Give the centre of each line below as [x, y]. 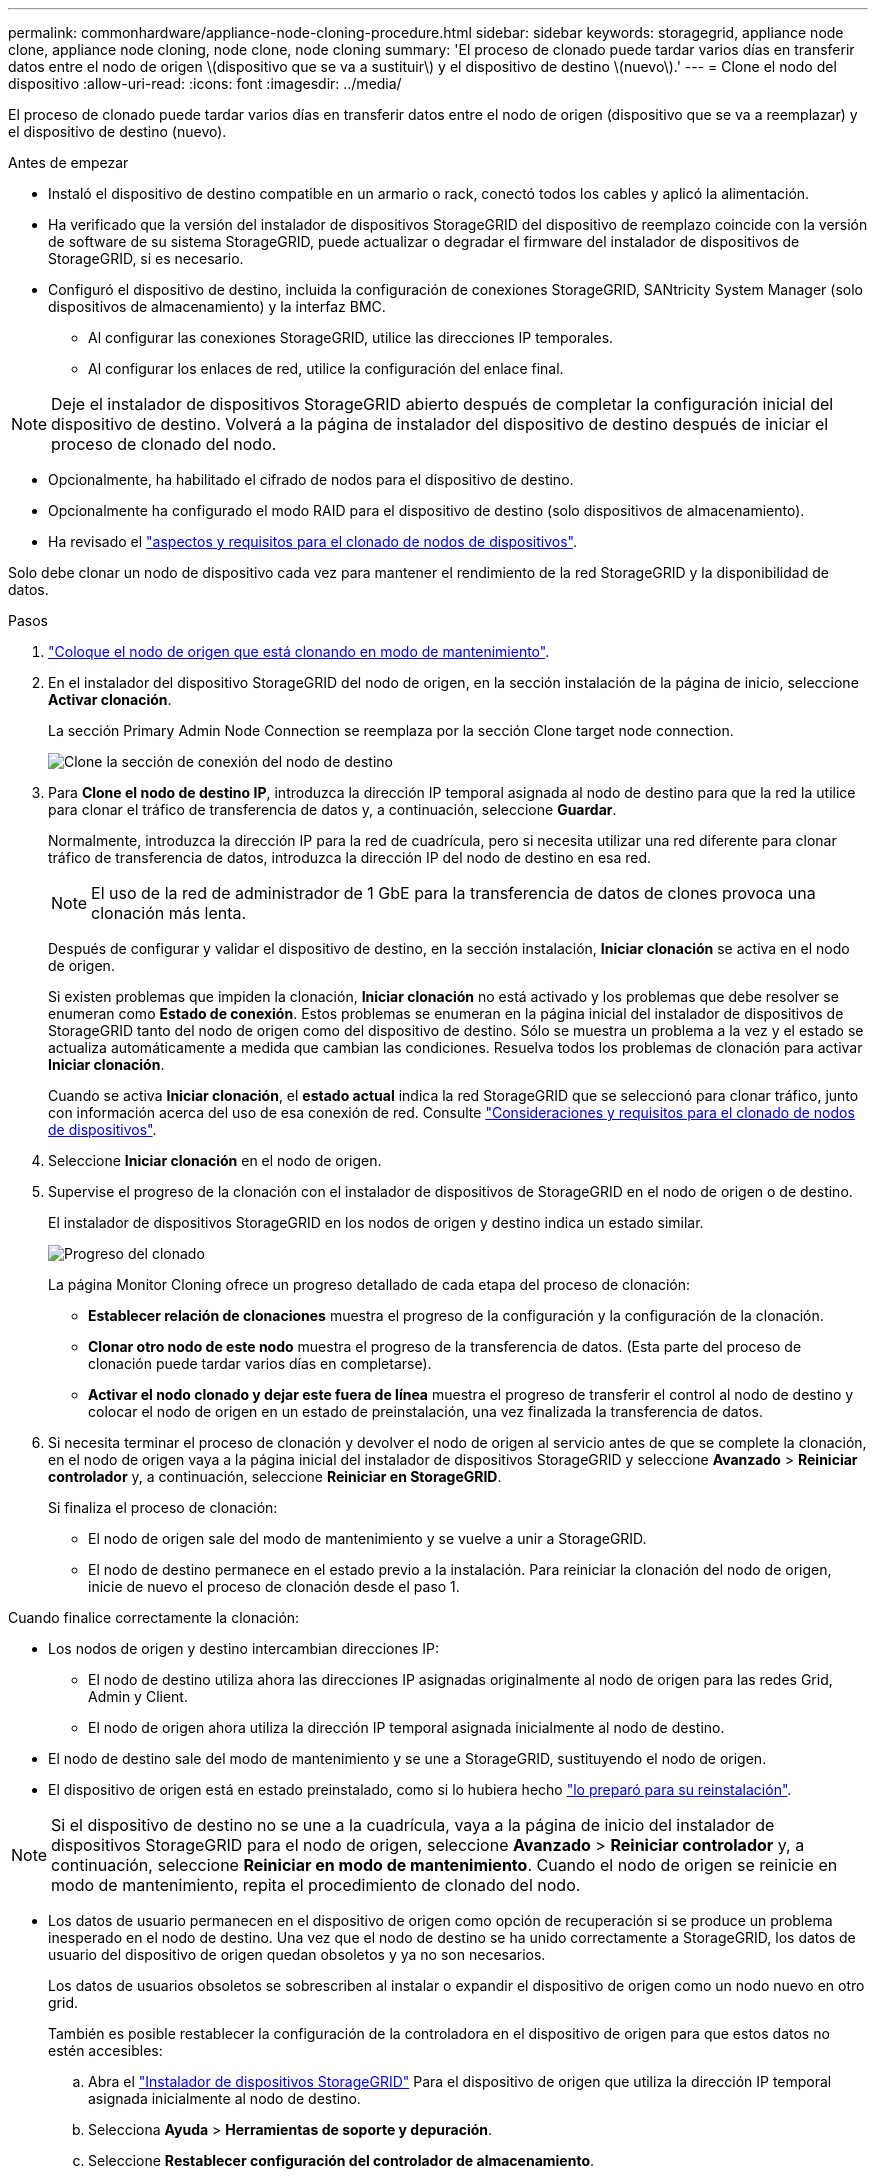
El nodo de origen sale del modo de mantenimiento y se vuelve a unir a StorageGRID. [367, 1538]
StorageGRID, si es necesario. [146, 258]
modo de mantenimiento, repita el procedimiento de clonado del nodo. [316, 1885]
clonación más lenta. [169, 913]
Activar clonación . [110, 699]
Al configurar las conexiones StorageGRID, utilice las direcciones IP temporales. [351, 337]
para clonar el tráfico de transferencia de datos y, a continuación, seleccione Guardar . [332, 809]
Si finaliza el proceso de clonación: [163, 1507]
